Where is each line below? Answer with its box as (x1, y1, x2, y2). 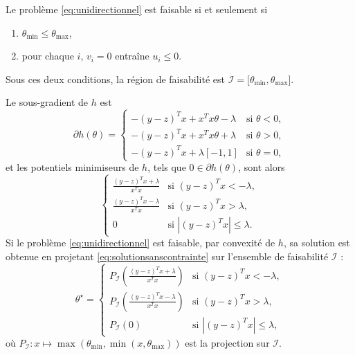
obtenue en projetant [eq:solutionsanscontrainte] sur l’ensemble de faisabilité (6, 248, 329, 263)
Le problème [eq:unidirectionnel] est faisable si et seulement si (6, 2, 268, 16)
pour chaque (21, 48, 74, 63)
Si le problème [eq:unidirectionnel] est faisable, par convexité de (6, 235, 275, 250)
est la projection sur (185, 336, 270, 350)
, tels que (147, 160, 186, 174)
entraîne (115, 48, 149, 63)
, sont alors (238, 160, 285, 174)
